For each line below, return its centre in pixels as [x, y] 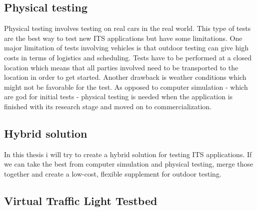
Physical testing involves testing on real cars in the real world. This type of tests [127, 28]
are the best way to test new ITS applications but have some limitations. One [123, 38]
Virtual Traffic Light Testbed [81, 200]
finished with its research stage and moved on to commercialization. [108, 106]
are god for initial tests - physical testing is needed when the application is [118, 97]
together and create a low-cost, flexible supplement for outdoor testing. [113, 173]
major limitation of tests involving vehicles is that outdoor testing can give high [126, 48]
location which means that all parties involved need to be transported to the [121, 67]
